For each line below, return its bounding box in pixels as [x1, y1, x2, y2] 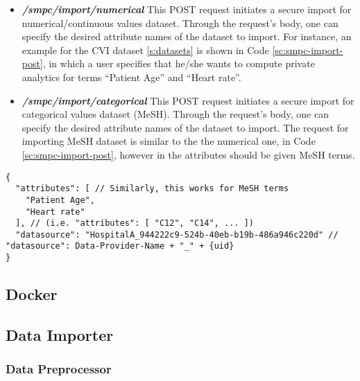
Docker [6, 283, 58, 305]
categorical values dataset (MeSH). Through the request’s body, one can [22, 107, 329, 121]
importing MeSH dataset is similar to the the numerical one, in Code [22, 134, 316, 148]
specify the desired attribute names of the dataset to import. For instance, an [22, 29, 352, 44]
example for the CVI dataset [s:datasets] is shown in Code [22, 42, 269, 57]
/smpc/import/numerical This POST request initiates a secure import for [22, 2, 352, 16]
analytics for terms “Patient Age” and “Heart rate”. [22, 69, 241, 84]
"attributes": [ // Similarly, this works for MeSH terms [15, 184, 289, 194]
